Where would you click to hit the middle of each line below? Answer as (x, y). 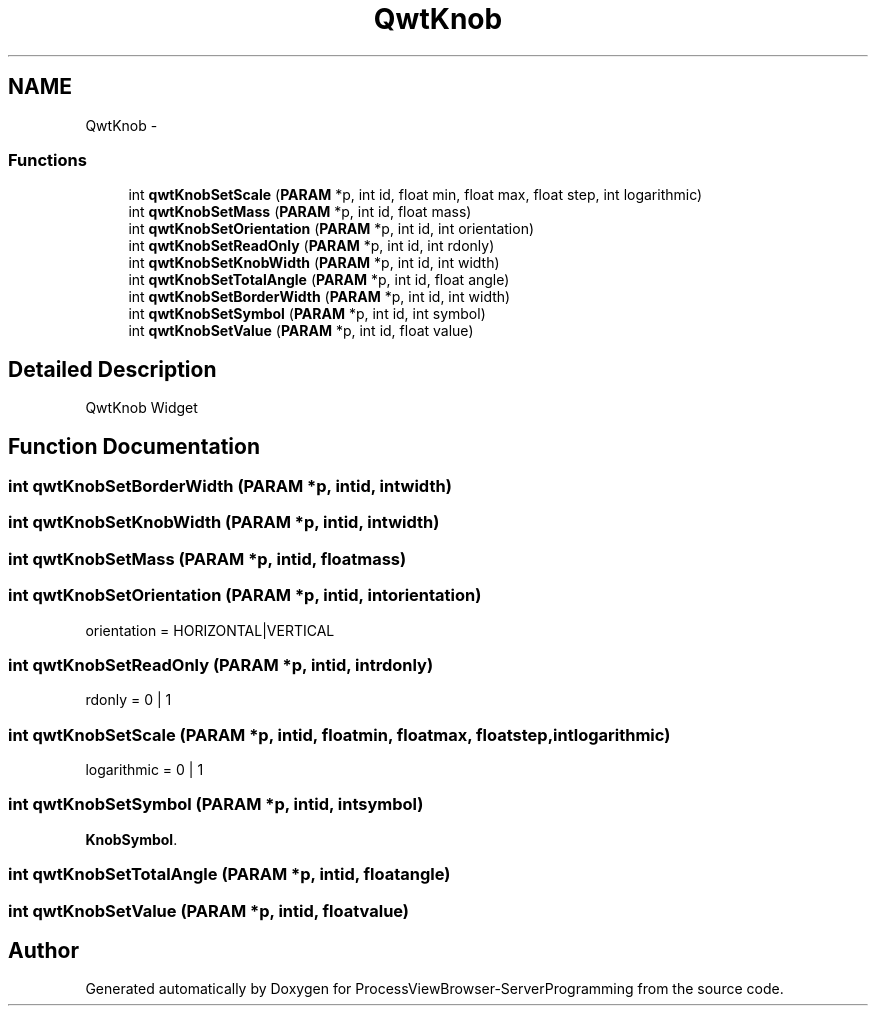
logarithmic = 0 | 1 (144, 770)
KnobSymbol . (131, 839)
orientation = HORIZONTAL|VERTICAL (210, 630)
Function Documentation (134, 446)
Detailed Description (112, 369)
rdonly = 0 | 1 (128, 700)
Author (43, 950)
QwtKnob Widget (141, 408)
